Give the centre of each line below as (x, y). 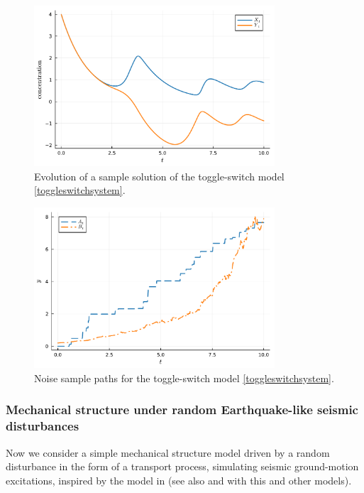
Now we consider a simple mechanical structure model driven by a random (168, 452)
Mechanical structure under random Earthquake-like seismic (182, 410)
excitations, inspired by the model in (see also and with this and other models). (179, 480)
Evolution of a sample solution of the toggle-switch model (159, 176)
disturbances (43, 426)
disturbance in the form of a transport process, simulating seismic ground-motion (182, 466)
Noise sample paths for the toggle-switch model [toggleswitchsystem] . (184, 378)
